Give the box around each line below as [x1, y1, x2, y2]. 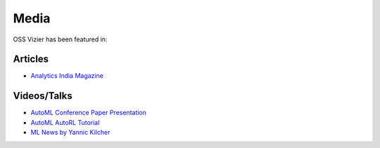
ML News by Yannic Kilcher [30, 128, 110, 137]
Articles [13, 53, 49, 65]
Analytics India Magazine [30, 72, 103, 80]
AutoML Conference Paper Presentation [30, 109, 147, 117]
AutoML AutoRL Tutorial [30, 118, 100, 126]
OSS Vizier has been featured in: [13, 35, 108, 43]
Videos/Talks [13, 90, 73, 102]
